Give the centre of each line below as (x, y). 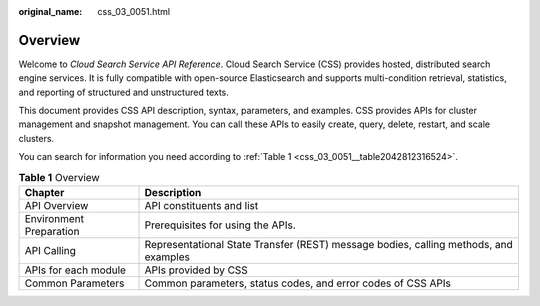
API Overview (56, 206)
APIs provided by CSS (196, 270)
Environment (54, 219)
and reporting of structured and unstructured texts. (124, 92)
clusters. (36, 138)
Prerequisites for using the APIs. (220, 225)
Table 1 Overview (59, 177)
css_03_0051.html (133, 11)
